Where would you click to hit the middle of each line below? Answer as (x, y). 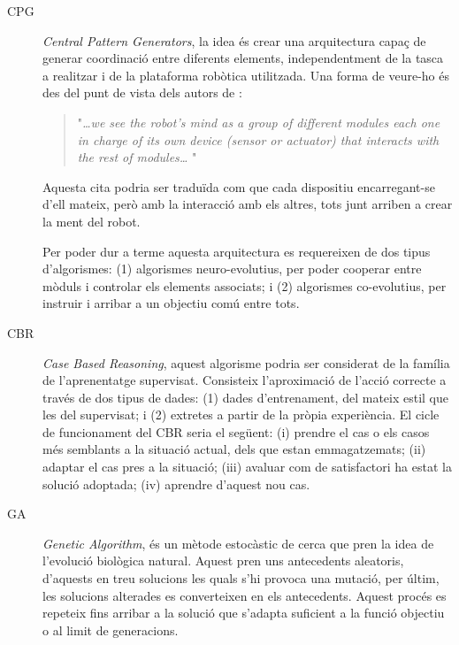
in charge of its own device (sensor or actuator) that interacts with (258, 139)
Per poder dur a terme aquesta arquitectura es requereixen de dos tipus (237, 251)
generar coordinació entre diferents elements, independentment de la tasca (243, 58)
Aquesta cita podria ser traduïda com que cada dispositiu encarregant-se (239, 186)
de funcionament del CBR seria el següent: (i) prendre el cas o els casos (236, 431)
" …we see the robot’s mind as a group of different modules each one (259, 122)
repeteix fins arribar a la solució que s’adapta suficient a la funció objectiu (244, 613)
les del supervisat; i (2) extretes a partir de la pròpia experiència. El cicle (241, 415)
